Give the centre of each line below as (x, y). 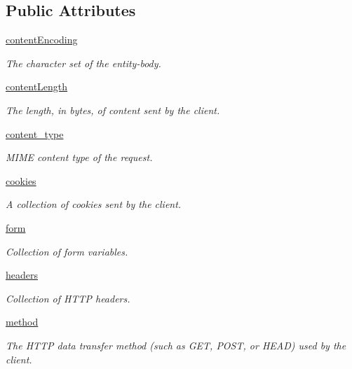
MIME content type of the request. (79, 157)
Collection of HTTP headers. (68, 298)
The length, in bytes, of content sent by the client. (113, 110)
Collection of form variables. (67, 251)
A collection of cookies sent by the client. (94, 204)
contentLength (37, 86)
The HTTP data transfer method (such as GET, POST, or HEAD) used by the (176, 345)
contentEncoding (42, 40)
